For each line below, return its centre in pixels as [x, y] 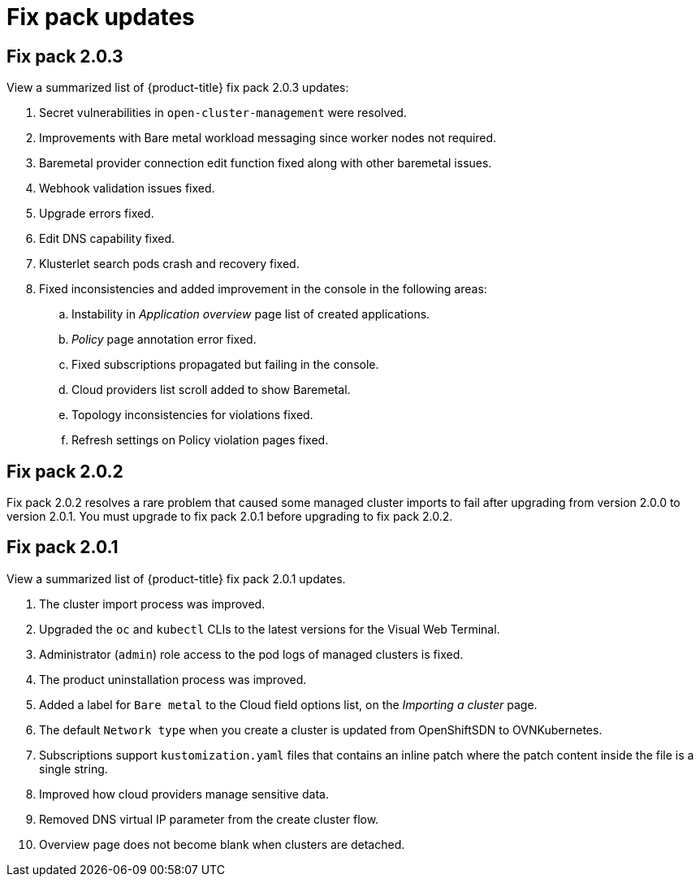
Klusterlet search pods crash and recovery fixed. [169, 264]
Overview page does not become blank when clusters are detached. [222, 844]
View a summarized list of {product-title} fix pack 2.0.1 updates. [176, 578]
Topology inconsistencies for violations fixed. [192, 415]
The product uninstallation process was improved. [173, 679]
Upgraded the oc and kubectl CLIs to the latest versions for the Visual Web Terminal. [270, 629]
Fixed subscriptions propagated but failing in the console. [225, 365]
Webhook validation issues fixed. [127, 188]
